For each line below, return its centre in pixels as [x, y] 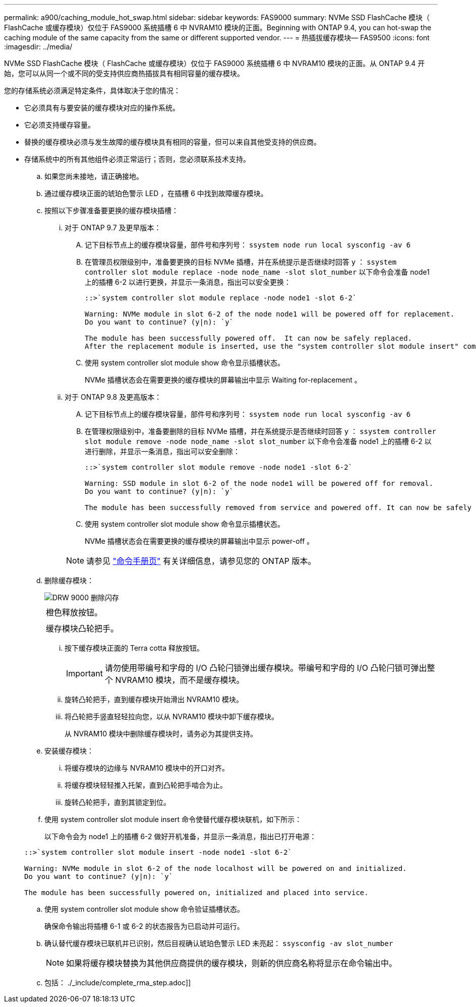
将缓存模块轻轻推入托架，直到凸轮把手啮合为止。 [146, 785]
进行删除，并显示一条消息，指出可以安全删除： [162, 451]
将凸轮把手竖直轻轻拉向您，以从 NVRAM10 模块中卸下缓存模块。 [171, 716]
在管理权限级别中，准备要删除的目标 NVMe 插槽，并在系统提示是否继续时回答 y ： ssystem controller [260, 431]
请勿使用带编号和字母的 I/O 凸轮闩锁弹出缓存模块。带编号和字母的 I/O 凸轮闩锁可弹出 [266, 668]
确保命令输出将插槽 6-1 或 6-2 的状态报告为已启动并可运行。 [144, 926]
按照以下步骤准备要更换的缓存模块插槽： [111, 210]
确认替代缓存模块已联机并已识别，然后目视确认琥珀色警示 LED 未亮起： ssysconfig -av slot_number [219, 943]
